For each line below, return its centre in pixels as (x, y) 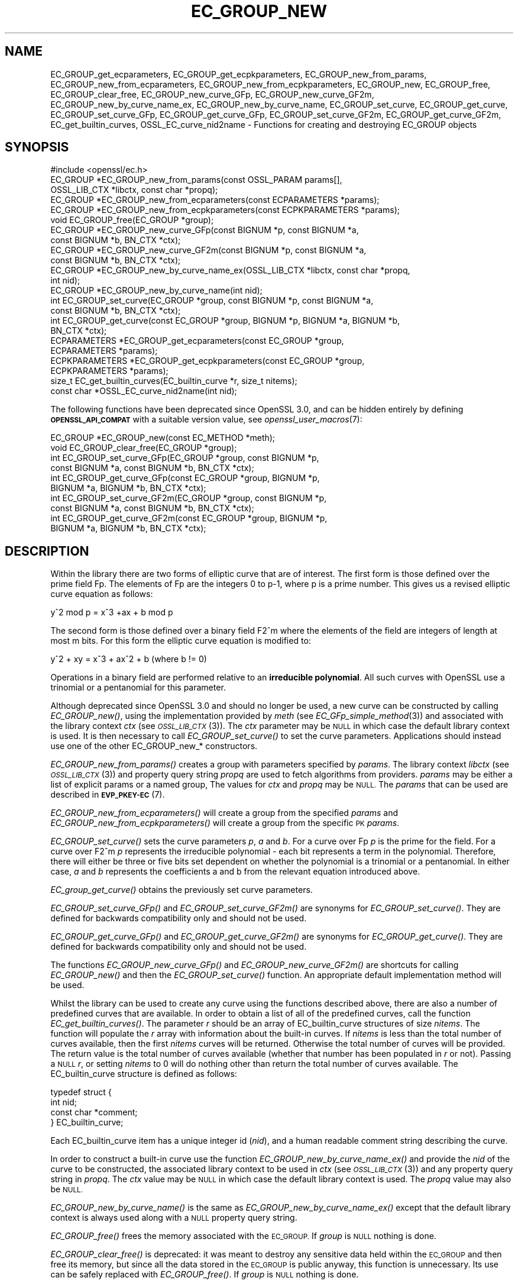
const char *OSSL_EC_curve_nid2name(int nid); (144, 391)
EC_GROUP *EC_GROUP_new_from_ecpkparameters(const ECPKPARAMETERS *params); (225, 210)
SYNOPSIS (37, 147)
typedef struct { (81, 1092)
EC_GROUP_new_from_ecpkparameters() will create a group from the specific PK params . (225, 823)
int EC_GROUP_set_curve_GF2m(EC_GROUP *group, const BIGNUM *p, (189, 498)
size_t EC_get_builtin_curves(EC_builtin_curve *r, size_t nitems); (174, 381)
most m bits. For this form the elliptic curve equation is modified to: (181, 641)
